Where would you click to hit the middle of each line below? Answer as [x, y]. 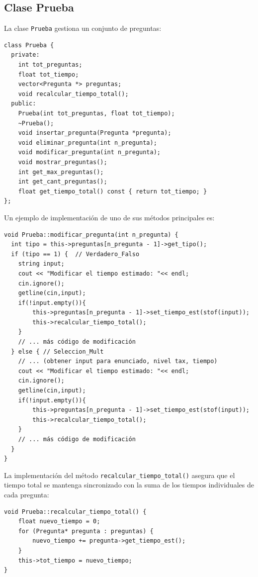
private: [25, 55]
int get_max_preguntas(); [61, 172]
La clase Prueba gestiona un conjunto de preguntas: [83, 28]
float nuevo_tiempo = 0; [59, 522]
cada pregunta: [27, 495]
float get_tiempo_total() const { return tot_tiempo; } [113, 191]
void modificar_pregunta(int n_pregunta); [89, 152]
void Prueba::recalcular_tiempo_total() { [75, 512]
